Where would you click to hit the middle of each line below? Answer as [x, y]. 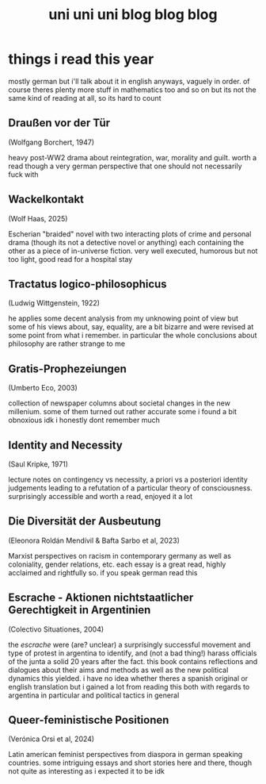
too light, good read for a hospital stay [70, 259]
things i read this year [81, 59]
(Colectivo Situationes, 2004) [56, 629]
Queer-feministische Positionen [89, 720]
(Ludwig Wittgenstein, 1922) [54, 303]
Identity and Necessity [65, 445]
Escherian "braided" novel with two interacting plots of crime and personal [130, 234]
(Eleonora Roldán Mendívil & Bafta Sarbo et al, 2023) [94, 540]
